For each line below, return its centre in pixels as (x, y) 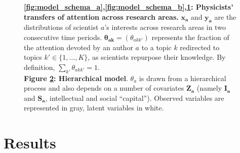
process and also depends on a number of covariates (104, 88)
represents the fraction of (190, 37)
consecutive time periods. (63, 37)
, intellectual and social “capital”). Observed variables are (135, 98)
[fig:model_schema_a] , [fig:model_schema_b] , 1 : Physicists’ (129, 7)
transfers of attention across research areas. (101, 16)
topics (33, 57)
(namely (209, 88)
